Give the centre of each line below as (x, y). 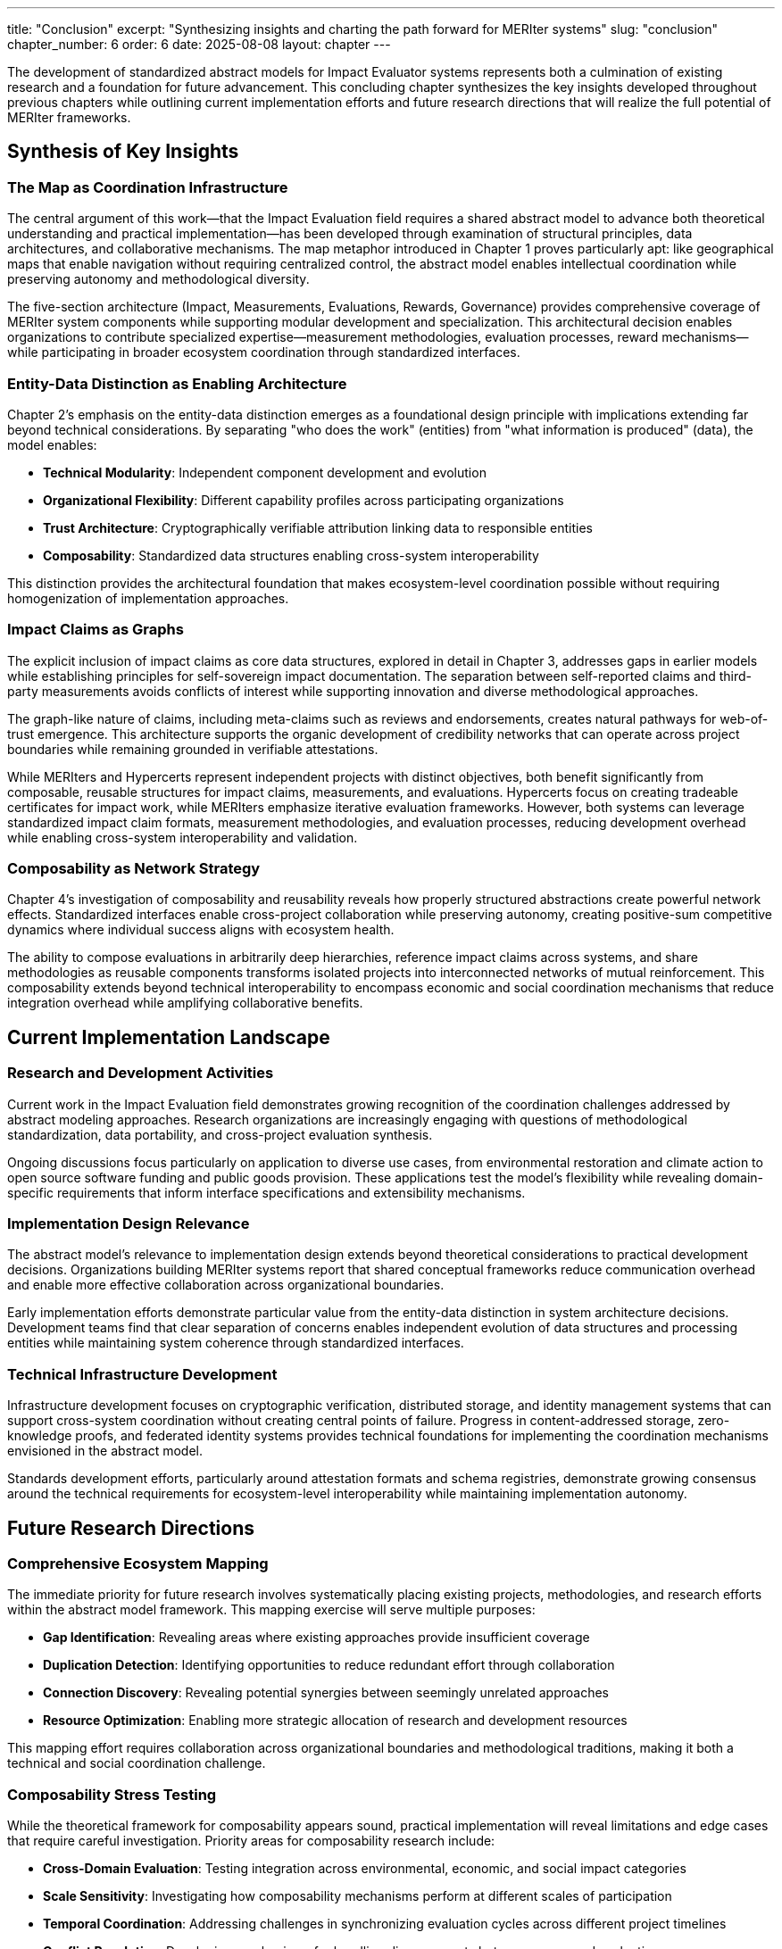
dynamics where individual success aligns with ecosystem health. (201, 930)
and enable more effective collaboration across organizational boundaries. (226, 1285)
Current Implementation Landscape (169, 1037)
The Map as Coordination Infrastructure (148, 187)
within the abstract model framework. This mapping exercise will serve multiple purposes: (271, 1610)
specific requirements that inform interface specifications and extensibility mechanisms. (266, 1192)
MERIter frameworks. (69, 117)
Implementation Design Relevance (129, 1224)
